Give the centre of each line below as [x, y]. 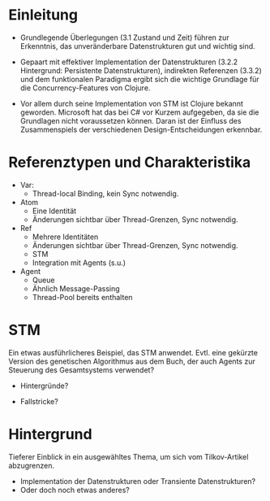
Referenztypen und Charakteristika [130, 162]
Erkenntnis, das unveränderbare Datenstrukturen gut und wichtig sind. [137, 46]
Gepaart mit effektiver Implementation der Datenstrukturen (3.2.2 [129, 62]
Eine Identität [54, 211]
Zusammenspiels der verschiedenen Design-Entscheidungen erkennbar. [141, 129]
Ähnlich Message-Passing [76, 288]
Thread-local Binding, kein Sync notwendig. [105, 194]
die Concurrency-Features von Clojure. [85, 88]
